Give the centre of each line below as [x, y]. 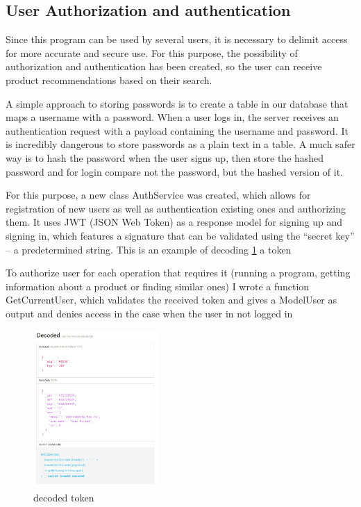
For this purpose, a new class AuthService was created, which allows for [158, 195]
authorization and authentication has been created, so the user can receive [164, 66]
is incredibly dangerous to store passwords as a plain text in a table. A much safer [180, 144]
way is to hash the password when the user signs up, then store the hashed [165, 157]
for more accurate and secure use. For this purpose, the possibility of [152, 52]
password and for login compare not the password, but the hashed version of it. [175, 171]
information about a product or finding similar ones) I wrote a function [158, 286]
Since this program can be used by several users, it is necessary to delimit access [177, 39]
